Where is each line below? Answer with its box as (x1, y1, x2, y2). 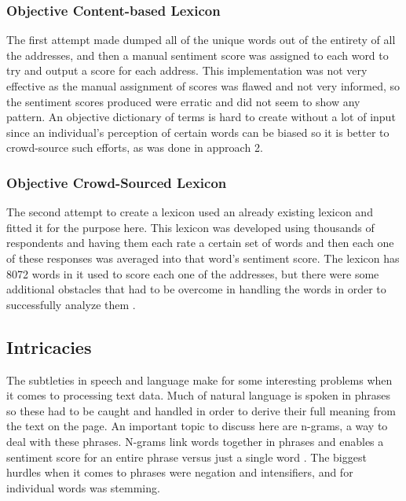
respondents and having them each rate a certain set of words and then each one (6, 234, 394, 251)
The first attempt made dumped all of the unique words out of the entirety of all (6, 31, 396, 48)
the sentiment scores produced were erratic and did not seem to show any (6, 93, 360, 109)
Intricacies (6, 334, 92, 359)
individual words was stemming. (6, 479, 160, 495)
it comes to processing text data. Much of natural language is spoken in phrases (6, 387, 391, 403)
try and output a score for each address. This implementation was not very (6, 62, 368, 79)
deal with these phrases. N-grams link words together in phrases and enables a (6, 433, 384, 449)
